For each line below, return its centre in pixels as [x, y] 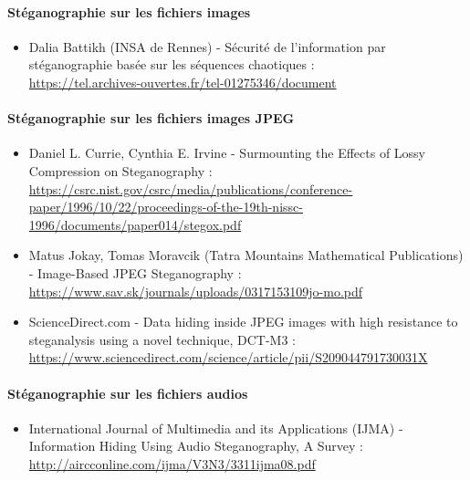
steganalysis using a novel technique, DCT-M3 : [162, 339]
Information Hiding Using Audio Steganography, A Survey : [196, 446]
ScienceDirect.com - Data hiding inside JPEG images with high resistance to [243, 322]
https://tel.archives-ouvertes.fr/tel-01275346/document [183, 82]
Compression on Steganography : [120, 170]
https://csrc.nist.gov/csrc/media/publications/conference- [191, 188]
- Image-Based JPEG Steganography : [135, 272]
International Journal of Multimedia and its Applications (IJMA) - [216, 428]
